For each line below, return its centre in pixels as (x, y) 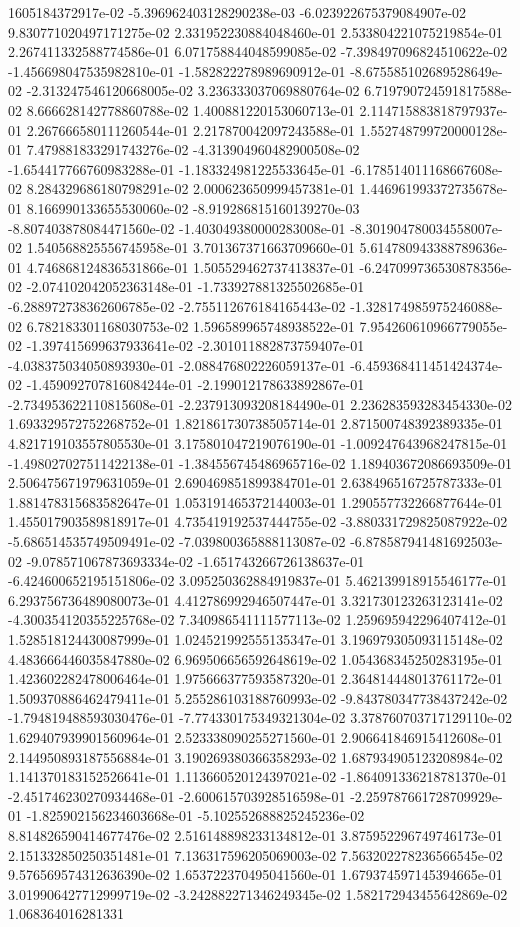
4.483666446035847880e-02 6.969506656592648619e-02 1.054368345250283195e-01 (255, 658)
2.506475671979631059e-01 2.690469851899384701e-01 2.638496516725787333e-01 (255, 482)
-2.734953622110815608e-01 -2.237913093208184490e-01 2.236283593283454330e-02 (260, 403)
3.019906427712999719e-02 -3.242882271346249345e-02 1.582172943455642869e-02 (258, 893)
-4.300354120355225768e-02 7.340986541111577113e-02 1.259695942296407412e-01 (258, 619)
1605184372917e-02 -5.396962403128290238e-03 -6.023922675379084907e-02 (237, 12)
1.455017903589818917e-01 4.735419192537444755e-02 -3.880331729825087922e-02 (258, 521)
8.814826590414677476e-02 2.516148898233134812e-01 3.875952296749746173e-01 (255, 834)
